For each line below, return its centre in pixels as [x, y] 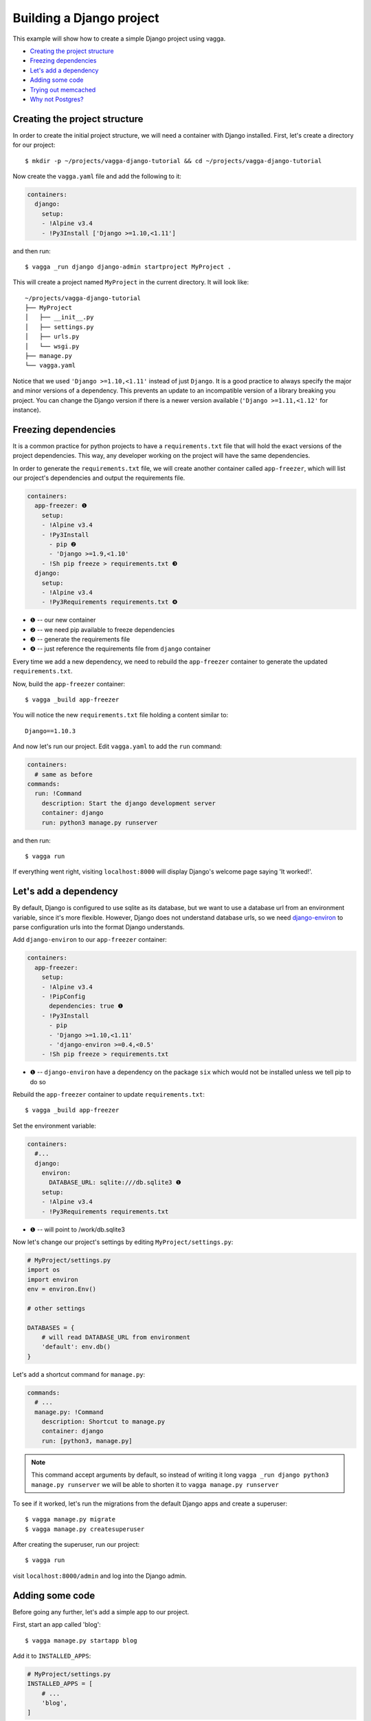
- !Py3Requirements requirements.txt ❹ [110, 602]
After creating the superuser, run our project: [76, 1545]
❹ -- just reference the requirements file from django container [120, 649]
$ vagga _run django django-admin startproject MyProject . [128, 266]
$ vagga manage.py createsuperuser [85, 1529]
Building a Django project [86, 18]
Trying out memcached [63, 89]
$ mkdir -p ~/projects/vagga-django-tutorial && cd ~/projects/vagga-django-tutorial [173, 161]
